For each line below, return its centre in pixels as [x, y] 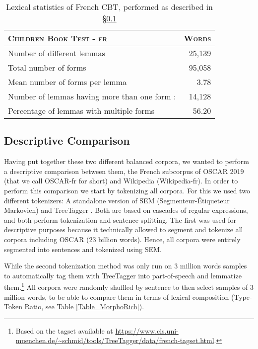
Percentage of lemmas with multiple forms [81, 111]
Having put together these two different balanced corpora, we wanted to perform [127, 161]
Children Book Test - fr [58, 38]
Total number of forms [47, 67]
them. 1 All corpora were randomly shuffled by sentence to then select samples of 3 [129, 286]
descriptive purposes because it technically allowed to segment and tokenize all [124, 229]
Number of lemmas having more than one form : [92, 96]
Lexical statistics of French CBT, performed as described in [110, 7]
